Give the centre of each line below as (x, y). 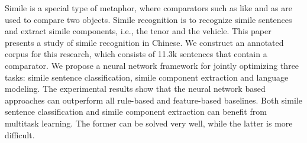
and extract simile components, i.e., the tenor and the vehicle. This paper (138, 31)
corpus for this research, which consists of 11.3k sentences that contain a (136, 54)
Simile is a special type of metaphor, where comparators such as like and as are (148, 8)
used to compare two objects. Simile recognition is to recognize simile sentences (148, 19)
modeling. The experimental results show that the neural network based (135, 89)
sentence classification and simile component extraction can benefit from (136, 112)
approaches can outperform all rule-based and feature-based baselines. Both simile (153, 100)
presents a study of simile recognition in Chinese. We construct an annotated (144, 42)
